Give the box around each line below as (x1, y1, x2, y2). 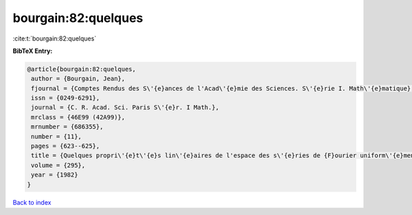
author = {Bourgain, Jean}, (31, 75, 126, 82)
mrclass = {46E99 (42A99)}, (31, 113, 126, 121)
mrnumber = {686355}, (31, 123, 104, 131)
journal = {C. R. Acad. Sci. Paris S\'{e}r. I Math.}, (31, 104, 220, 111)
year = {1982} (31, 171, 78, 179)
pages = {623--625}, (31, 142, 100, 150)
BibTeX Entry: (12, 47, 53, 55)
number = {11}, (31, 133, 82, 140)
